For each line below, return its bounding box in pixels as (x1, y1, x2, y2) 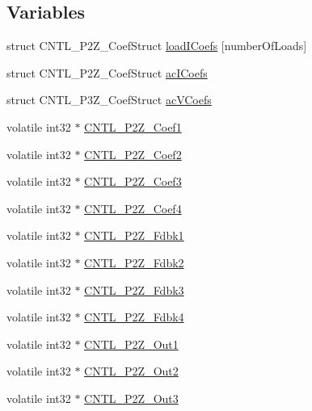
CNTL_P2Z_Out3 (84, 389, 179, 406)
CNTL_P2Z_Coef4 (84, 199, 182, 216)
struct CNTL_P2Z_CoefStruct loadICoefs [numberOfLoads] (6, 37, 307, 54)
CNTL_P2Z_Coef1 (84, 118, 182, 135)
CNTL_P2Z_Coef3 (84, 173, 182, 190)
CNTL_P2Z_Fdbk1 (84, 227, 184, 244)
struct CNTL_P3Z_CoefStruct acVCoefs (6, 91, 212, 108)
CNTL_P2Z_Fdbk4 (84, 308, 184, 325)
